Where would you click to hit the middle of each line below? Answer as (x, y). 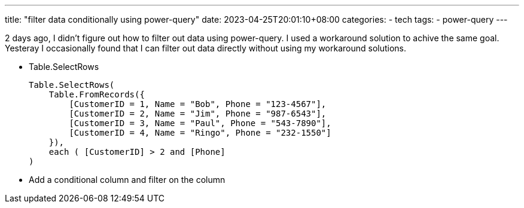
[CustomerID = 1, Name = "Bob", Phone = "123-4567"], (198, 104)
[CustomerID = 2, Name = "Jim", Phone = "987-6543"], (198, 114)
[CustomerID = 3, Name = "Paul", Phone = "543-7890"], (200, 123)
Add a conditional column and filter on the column (127, 180)
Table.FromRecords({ (97, 94)
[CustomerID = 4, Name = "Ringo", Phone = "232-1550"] (200, 133)
